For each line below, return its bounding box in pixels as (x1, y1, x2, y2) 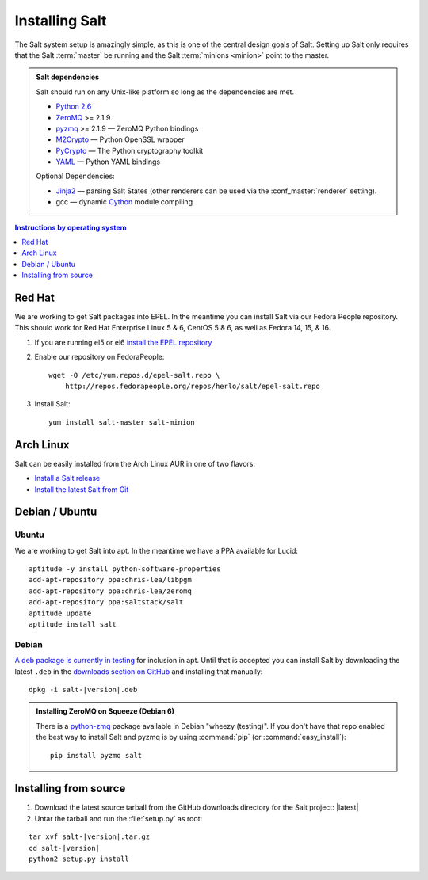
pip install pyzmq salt (50, 751, 143, 760)
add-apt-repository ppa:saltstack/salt (29, 598, 184, 607)
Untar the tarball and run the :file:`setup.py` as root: (34, 813, 202, 823)
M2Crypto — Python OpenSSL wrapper (55, 135, 185, 144)
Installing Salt (14, 12, 107, 29)
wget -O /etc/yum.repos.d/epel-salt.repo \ (48, 371, 220, 379)
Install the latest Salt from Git (34, 484, 129, 494)
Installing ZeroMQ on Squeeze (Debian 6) (36, 707, 174, 716)
